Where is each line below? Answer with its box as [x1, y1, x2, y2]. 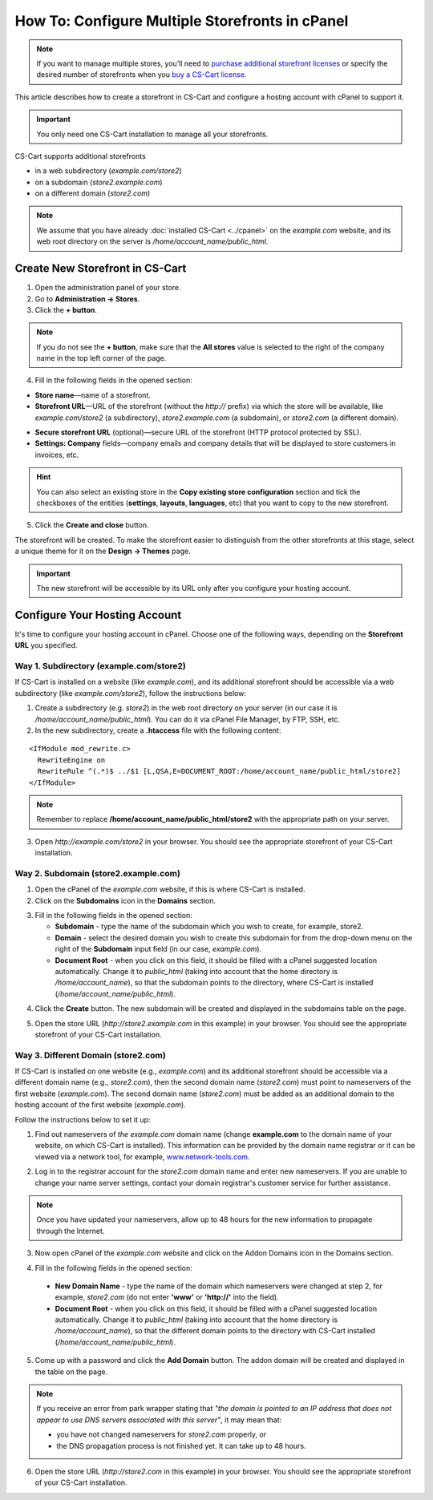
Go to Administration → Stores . [34, 293, 140, 304]
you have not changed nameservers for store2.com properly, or [56, 1429, 267, 1439]
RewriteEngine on [37, 755, 106, 765]
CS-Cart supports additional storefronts [14, 151, 146, 160]
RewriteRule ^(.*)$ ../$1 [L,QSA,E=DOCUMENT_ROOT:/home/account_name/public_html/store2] [37, 766, 401, 776]
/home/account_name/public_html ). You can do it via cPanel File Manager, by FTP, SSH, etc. [34, 714, 341, 724]
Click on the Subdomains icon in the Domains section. [34, 896, 216, 905]
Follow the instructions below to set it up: [14, 1114, 151, 1124]
